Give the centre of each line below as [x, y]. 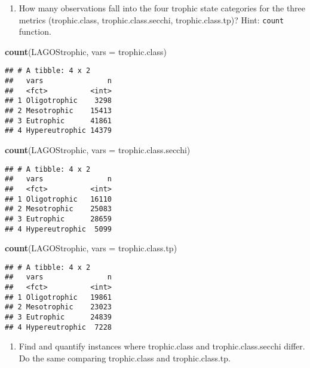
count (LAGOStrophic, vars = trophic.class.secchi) [98, 150]
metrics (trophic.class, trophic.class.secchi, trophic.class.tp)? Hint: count [151, 19]
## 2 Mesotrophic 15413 [58, 111]
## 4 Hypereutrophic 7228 [58, 327]
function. [35, 31]
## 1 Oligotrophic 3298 [58, 101]
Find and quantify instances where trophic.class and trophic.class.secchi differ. [162, 346]
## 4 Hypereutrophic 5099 [58, 229]
